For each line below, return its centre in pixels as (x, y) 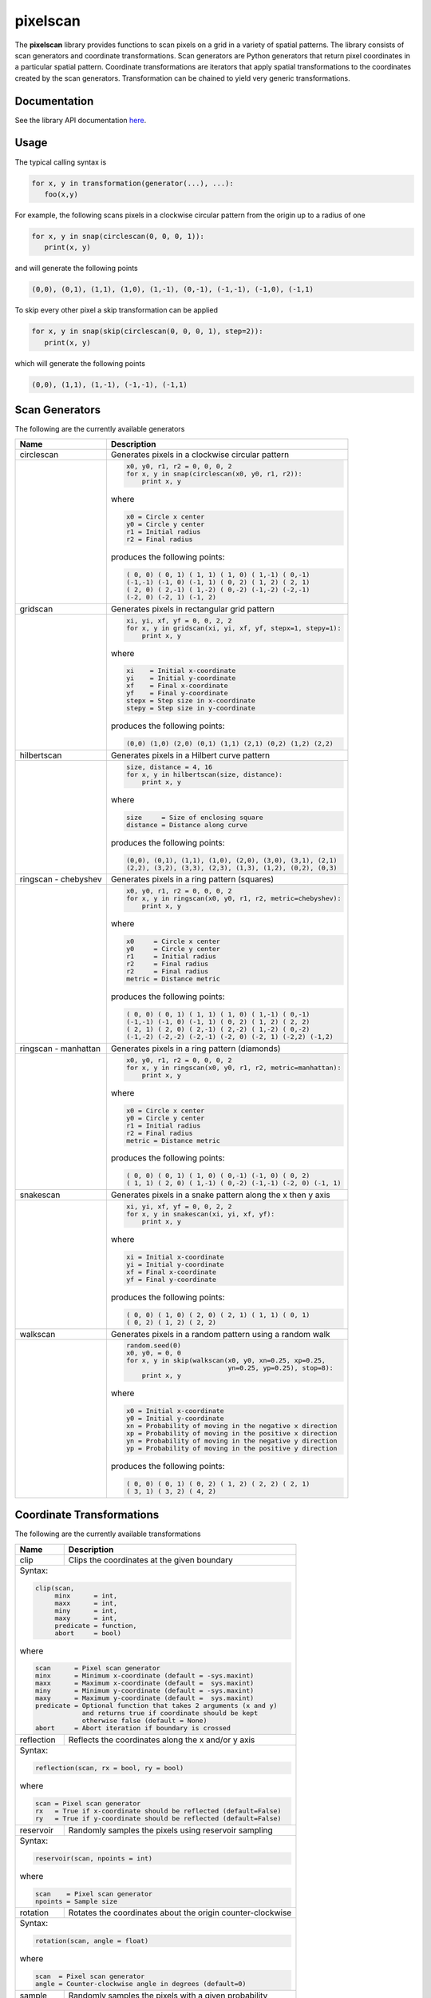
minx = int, (86, 1596)
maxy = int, (86, 1618)
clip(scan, (55, 1588)
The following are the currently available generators (100, 429)
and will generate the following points (77, 269)
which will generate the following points (80, 363)
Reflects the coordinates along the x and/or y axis (162, 1740)
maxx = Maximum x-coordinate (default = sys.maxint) (144, 1684)
